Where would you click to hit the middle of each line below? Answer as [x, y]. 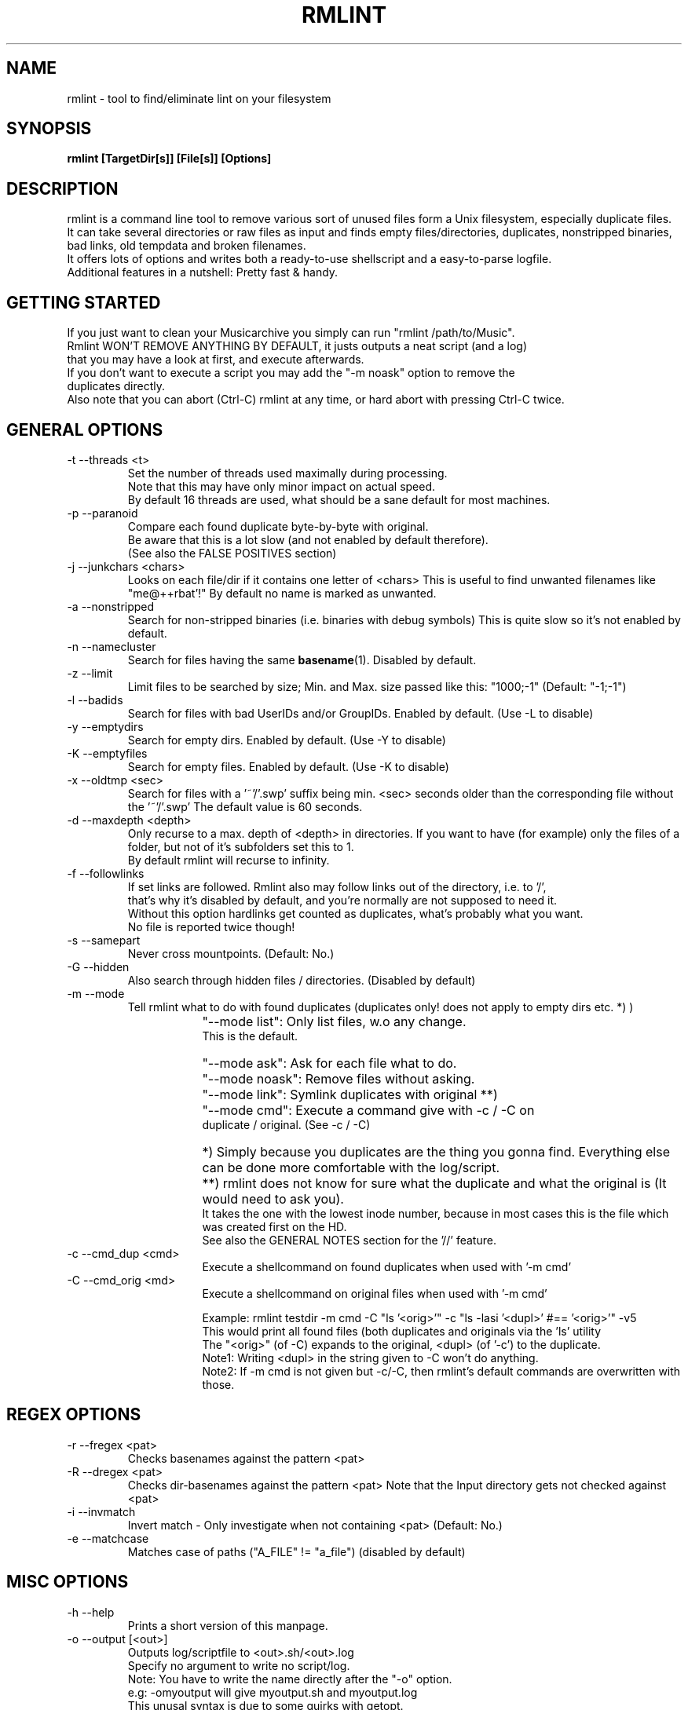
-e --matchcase [108, 1538]
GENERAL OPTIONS [85, 429]
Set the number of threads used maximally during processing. [287, 473]
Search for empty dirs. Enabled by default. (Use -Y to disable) [287, 740]
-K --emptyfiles [107, 753]
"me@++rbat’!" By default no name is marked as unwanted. [282, 593]
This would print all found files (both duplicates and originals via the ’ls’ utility [402, 1331]
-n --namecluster [112, 646]
